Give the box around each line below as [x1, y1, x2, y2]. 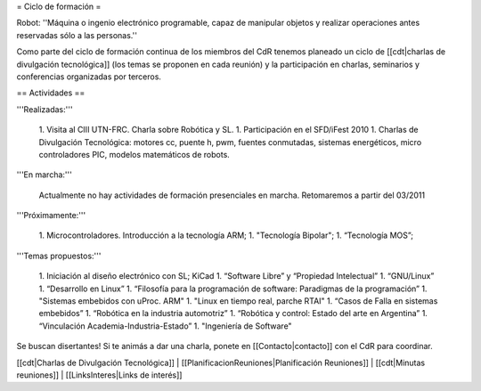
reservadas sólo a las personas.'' [16, 29, 138, 40]
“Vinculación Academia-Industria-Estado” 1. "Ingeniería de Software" [38, 321, 293, 331]
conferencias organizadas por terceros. [16, 71, 162, 82]
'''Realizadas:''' [16, 103, 73, 115]
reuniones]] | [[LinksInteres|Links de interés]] [16, 370, 183, 380]
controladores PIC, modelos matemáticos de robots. [38, 149, 231, 159]
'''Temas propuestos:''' [16, 250, 102, 261]
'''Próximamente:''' [16, 210, 86, 221]
